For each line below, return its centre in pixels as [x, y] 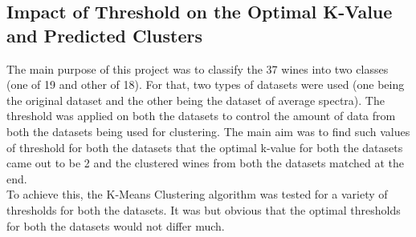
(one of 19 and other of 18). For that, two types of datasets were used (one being [206, 84]
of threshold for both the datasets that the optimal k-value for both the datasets [205, 147]
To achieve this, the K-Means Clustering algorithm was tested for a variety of [197, 194]
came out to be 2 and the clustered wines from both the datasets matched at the [205, 163]
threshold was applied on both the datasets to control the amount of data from [201, 116]
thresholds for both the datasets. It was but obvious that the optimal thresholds [204, 209]
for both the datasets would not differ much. [116, 225]
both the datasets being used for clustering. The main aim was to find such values [208, 131]
